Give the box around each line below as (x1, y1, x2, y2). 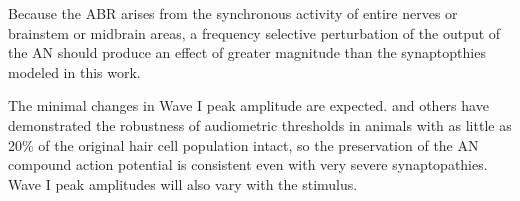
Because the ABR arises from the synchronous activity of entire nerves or (8, 3, 458, 23)
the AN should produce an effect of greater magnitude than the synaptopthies (8, 42, 486, 63)
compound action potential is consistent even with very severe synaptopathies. (8, 154, 488, 175)
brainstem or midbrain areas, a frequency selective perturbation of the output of (8, 22, 501, 43)
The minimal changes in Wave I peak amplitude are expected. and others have (8, 95, 489, 116)
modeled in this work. (8, 61, 141, 82)
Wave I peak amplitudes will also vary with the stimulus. (8, 173, 358, 194)
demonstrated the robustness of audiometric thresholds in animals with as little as (8, 114, 512, 135)
